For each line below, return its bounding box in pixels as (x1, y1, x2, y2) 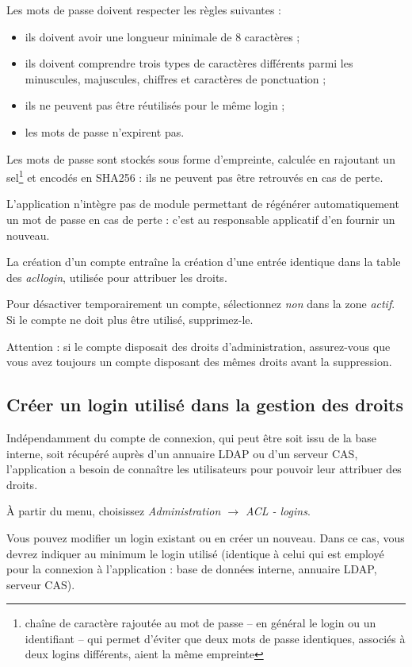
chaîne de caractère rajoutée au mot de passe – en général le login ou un (25, 615, 376, 631)
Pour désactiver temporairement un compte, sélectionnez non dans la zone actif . (6, 295, 395, 312)
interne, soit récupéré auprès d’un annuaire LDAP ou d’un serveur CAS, (6, 445, 358, 461)
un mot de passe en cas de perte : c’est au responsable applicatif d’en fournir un (6, 211, 395, 227)
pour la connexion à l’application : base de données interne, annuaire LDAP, (6, 561, 377, 577)
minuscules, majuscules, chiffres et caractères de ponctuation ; (25, 70, 326, 87)
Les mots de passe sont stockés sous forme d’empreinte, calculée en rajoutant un (6, 150, 395, 167)
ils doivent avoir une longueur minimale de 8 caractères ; (25, 28, 300, 44)
